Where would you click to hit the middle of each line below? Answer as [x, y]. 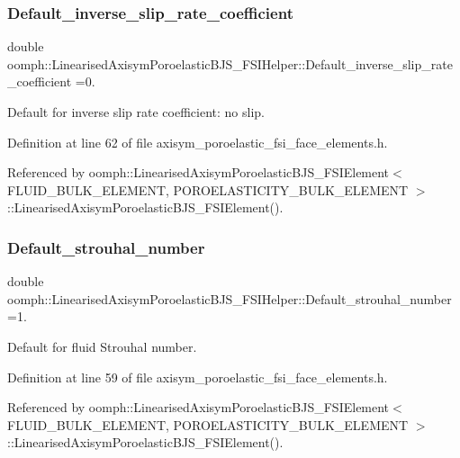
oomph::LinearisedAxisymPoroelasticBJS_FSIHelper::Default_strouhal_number [230, 298]
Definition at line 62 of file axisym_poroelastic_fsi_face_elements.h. [198, 142]
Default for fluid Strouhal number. [102, 346]
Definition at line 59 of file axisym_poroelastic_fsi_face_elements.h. [198, 377]
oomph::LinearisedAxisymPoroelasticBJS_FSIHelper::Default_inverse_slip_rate [230, 63]
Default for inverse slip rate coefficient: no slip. [136, 112]
